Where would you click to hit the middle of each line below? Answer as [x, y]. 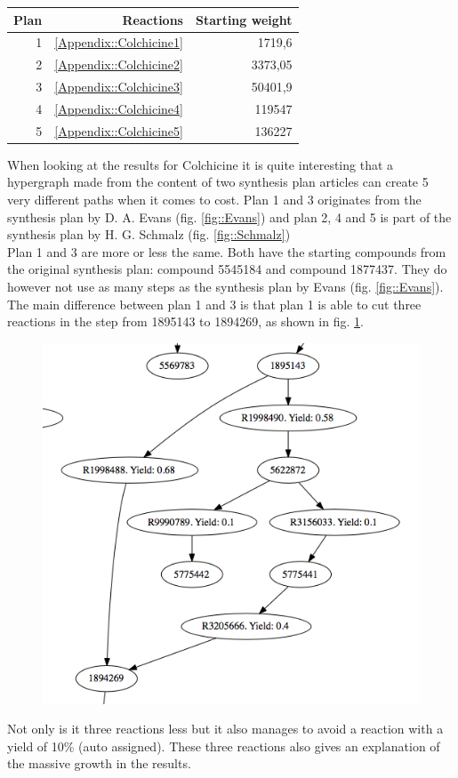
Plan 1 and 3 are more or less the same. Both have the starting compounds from [227, 251]
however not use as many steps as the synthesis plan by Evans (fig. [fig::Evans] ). [225, 286]
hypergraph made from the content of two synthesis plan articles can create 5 [218, 182]
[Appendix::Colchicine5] [119, 130]
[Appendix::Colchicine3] [119, 87]
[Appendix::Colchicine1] [119, 42]
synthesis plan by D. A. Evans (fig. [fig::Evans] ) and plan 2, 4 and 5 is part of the [229, 217]
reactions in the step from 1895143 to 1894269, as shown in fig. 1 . [185, 321]
